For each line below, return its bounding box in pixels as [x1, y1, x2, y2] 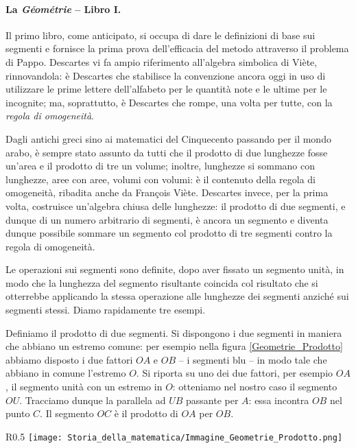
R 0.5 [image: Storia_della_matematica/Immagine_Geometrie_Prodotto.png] [5, 429, 343, 443]
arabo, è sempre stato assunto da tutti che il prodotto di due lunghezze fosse [5, 145, 328, 159]
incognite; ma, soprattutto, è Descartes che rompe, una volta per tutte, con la [5, 95, 333, 109]
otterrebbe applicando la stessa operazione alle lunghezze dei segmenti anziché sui [5, 289, 349, 303]
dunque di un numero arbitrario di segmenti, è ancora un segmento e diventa [5, 212, 329, 226]
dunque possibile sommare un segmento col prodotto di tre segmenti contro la [5, 226, 333, 240]
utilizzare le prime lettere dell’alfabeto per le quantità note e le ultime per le [5, 82, 327, 96]
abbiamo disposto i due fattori [5, 352, 133, 366]
